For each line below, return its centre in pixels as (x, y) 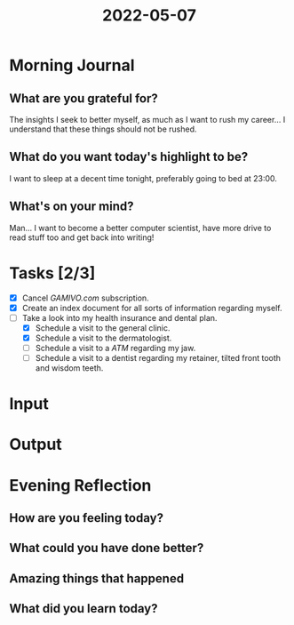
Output (36, 445)
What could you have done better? (107, 548)
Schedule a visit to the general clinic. (103, 328)
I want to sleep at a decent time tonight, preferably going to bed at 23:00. (143, 178)
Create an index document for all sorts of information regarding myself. (152, 308)
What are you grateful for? (83, 98)
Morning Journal (72, 65)
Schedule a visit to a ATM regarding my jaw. (115, 348)
